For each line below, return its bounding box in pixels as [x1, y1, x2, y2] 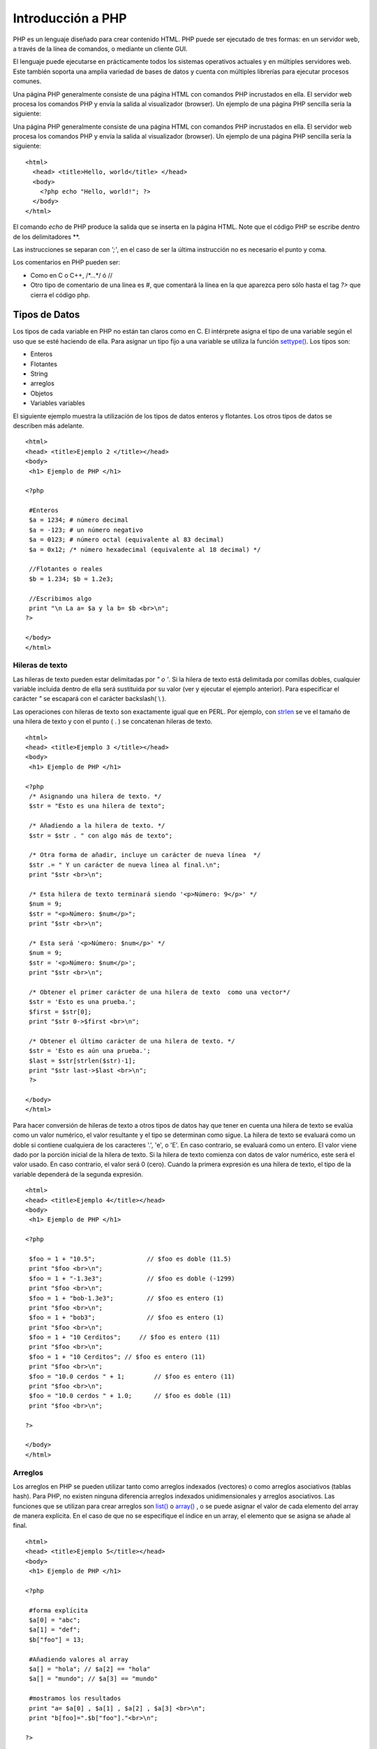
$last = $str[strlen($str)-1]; [29, 1056, 136, 1065]
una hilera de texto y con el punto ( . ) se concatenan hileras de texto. [13, 717, 213, 725]
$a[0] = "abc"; [29, 1616, 81, 1624]
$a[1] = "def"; [29, 1626, 81, 1634]
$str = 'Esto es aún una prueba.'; [29, 1047, 151, 1055]
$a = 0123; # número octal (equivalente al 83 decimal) [29, 536, 225, 544]
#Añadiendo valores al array [29, 1655, 129, 1663]
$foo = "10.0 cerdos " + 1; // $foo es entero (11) [29, 1372, 235, 1380]
